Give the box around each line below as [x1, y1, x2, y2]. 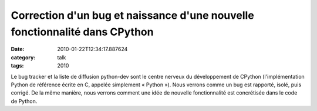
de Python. [11, 97, 38, 105]
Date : [11, 46, 25, 53]
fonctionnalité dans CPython [11, 25, 154, 38]
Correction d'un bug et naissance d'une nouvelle [11, 9, 255, 22]
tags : [11, 62, 24, 69]
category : [11, 53, 36, 61]
